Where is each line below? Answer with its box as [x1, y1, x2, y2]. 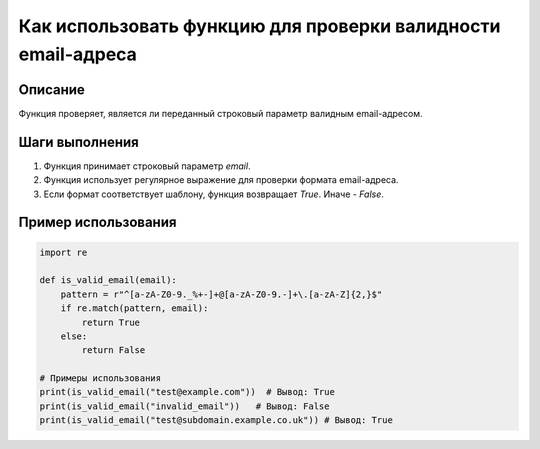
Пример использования [18, 214, 177, 231]
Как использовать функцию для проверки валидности [18, 15, 501, 37]
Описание [18, 81, 85, 98]
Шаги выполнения [18, 133, 139, 150]
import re [39, 246, 88, 258]
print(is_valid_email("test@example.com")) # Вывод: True [39, 386, 335, 398]
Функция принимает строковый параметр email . [43, 160, 251, 172]
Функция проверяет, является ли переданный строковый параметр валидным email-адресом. [18, 107, 423, 119]
